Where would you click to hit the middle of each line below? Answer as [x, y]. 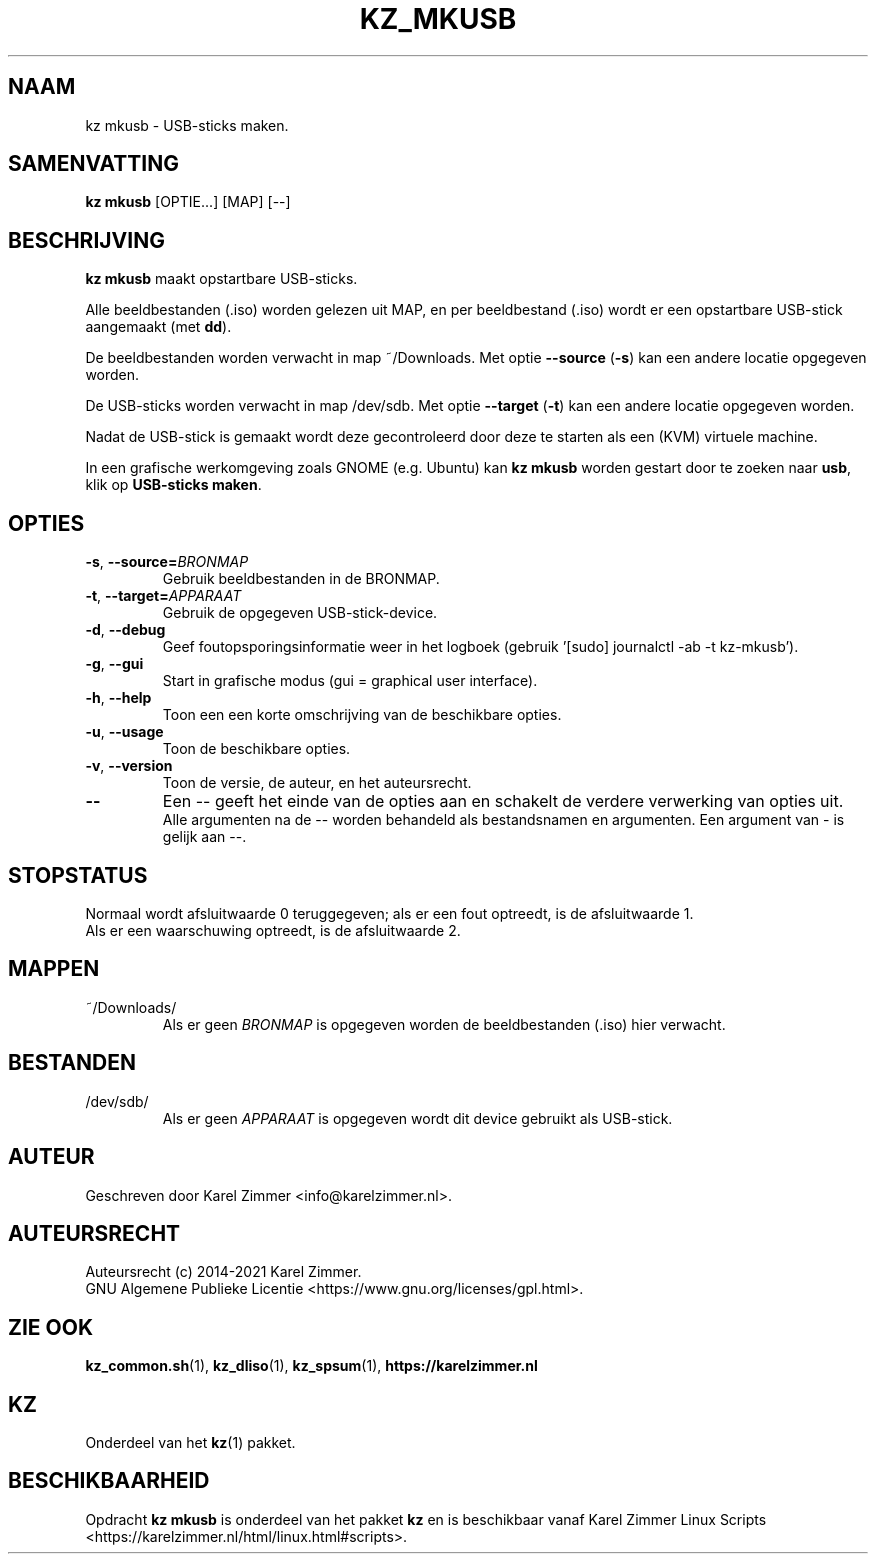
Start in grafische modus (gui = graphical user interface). [350, 681]
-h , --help [118, 698]
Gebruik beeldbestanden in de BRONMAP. [301, 579]
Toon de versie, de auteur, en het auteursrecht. [317, 783]
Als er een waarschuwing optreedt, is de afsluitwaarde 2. [273, 930]
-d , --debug [125, 630]
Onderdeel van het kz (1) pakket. [190, 1443]
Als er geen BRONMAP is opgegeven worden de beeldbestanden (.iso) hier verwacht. [444, 1024]
